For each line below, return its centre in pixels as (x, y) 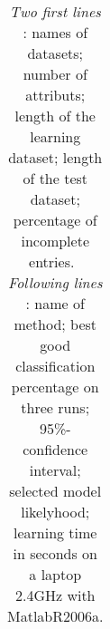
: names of (55, 32)
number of (55, 74)
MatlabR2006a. (55, 616)
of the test (55, 178)
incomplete (55, 241)
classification (55, 366)
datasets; (55, 53)
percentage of (55, 220)
